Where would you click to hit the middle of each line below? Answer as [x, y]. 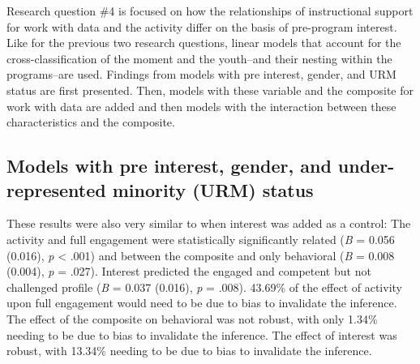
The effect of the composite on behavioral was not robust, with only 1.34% [192, 318]
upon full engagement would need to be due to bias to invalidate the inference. [202, 303]
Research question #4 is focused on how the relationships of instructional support [210, 11]
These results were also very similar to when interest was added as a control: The [209, 223]
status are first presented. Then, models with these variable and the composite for [210, 90]
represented [56, 189]
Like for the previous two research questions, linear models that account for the [204, 43]
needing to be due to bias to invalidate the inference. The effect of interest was [202, 334]
